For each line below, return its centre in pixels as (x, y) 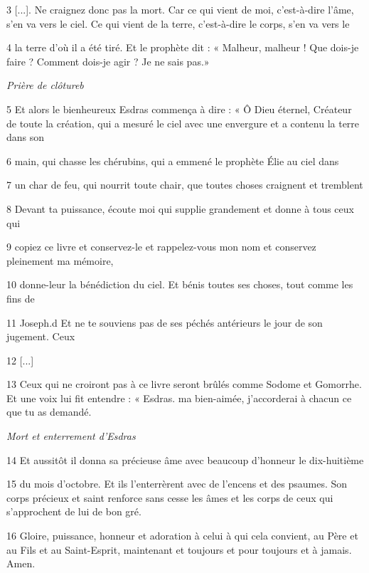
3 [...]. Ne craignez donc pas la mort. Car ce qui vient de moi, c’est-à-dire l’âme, (180, 9)
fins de (21, 298)
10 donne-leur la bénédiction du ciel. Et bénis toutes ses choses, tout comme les (180, 284)
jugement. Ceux (41, 336)
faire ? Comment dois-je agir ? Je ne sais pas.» (108, 61)
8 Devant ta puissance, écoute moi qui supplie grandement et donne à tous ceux (180, 208)
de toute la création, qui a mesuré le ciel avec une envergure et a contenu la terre (183, 123)
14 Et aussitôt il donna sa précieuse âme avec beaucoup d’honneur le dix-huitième (185, 459)
